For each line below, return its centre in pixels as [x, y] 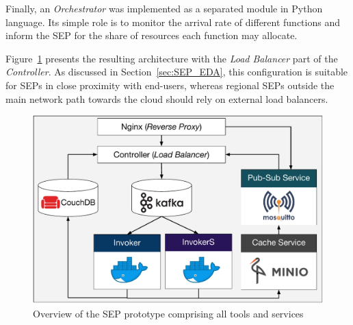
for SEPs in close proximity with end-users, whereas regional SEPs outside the [170, 85]
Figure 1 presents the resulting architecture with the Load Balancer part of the [172, 58]
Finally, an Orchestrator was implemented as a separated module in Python [164, 8]
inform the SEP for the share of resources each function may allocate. [152, 35]
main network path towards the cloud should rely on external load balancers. [167, 98]
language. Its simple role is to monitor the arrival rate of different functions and [173, 22]
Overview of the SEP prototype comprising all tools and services [168, 313]
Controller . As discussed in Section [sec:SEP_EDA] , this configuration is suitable [177, 72]
